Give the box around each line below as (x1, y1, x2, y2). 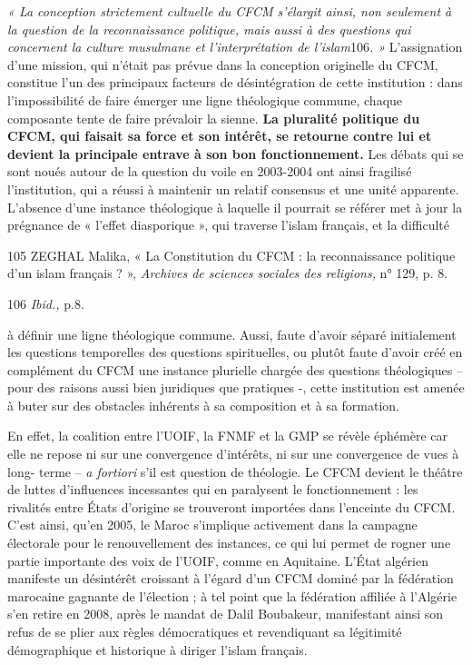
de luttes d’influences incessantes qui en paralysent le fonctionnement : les (7, 480, 418, 499)
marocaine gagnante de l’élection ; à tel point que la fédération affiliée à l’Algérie (7, 586, 457, 605)
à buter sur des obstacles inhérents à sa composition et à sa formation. (7, 395, 400, 414)
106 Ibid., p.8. (7, 293, 84, 313)
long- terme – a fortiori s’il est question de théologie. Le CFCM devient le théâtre (7, 462, 463, 481)
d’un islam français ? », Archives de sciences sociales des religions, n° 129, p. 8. (7, 263, 448, 283)
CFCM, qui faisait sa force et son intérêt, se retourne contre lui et (7, 126, 432, 145)
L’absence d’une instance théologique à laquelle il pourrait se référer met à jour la (7, 197, 463, 216)
